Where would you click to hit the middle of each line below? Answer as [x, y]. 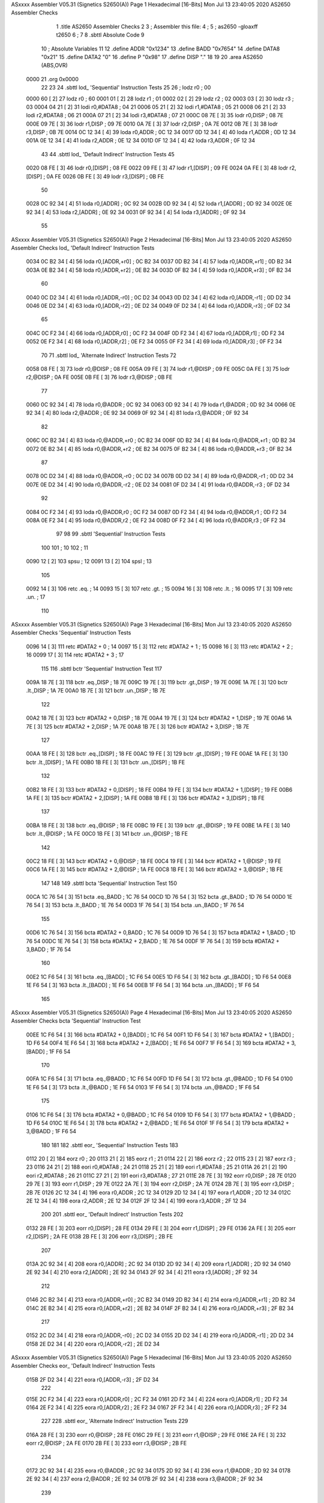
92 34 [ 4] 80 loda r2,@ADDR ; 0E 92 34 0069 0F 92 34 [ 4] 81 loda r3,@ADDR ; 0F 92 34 [137, 413]
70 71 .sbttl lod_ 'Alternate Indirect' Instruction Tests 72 [109, 355]
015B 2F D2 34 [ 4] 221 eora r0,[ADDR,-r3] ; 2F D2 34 [92, 1379]
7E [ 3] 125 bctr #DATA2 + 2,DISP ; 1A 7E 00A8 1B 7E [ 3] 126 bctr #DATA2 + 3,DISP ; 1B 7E [138, 726]
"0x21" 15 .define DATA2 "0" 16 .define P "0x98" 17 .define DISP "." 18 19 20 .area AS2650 [152, 57]
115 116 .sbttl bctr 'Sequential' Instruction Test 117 [101, 669]
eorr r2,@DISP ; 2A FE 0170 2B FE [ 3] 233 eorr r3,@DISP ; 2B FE [106, 1443]
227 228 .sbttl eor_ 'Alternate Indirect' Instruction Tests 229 [115, 1421]
